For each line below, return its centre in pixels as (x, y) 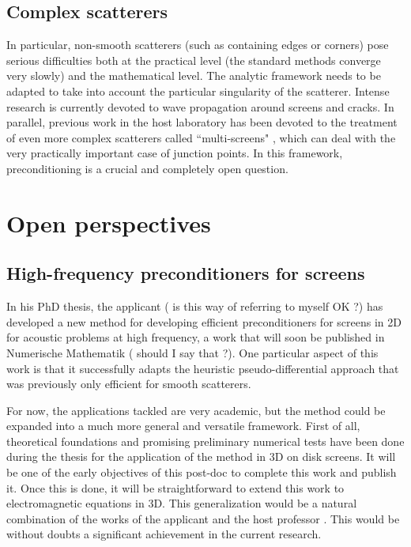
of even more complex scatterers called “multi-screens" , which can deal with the (201, 137)
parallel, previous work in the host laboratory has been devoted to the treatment (202, 122)
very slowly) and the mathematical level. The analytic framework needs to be (194, 75)
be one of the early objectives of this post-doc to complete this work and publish (202, 472)
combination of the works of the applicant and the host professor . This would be (203, 518)
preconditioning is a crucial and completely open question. (147, 168)
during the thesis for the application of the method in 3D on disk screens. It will (201, 456)
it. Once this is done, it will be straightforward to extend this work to (175, 487)
